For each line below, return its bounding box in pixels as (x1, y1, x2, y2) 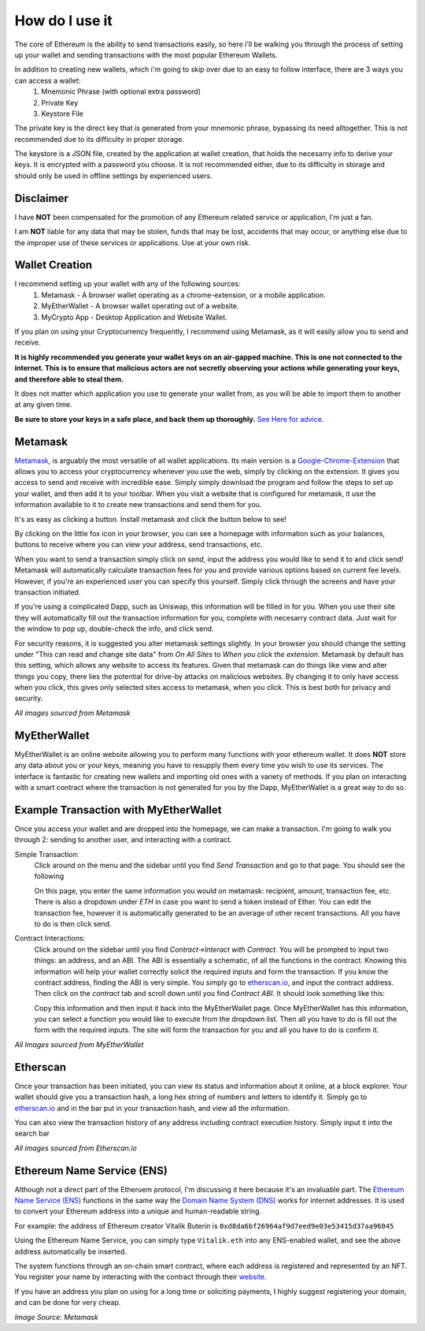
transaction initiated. (14, 587, 81, 597)
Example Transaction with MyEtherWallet (14, 803, 222, 816)
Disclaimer (14, 192, 68, 205)
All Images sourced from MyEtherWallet (14, 1039, 144, 1049)
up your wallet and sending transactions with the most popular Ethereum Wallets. (14, 50, 278, 59)
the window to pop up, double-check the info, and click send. (14, 624, 214, 634)
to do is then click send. (34, 919, 112, 928)
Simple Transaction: (14, 849, 79, 859)
